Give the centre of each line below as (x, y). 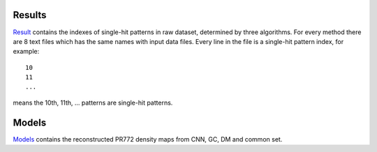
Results (30, 15)
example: (26, 52)
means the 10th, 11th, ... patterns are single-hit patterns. (93, 102)
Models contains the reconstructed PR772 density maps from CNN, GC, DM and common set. (148, 139)
